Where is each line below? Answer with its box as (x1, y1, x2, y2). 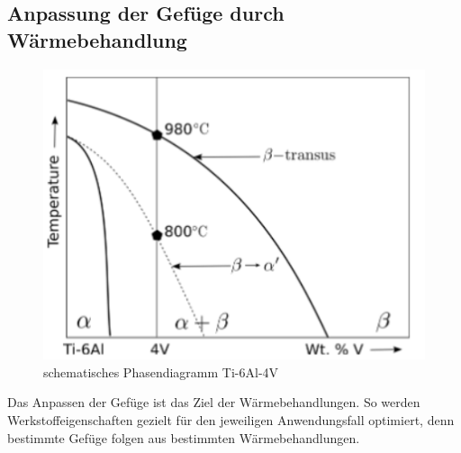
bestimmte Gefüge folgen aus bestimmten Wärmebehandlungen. (7, 428, 360, 447)
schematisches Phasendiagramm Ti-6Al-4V (43, 362, 279, 381)
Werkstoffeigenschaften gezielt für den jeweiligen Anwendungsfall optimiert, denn (7, 410, 455, 429)
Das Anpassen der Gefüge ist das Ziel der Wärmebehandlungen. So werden (7, 393, 420, 412)
